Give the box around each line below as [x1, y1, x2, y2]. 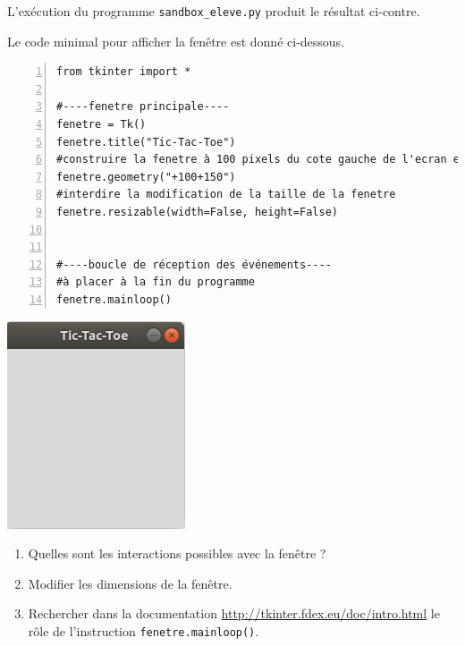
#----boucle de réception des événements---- [56, 258, 332, 271]
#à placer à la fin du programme [56, 276, 255, 289]
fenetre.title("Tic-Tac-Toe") [56, 135, 236, 149]
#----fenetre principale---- [56, 100, 230, 114]
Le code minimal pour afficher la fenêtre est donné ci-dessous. [7, 31, 345, 50]
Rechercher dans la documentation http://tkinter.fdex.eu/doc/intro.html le [28, 604, 440, 623]
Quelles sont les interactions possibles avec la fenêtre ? [28, 544, 326, 563]
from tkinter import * [56, 65, 191, 79]
